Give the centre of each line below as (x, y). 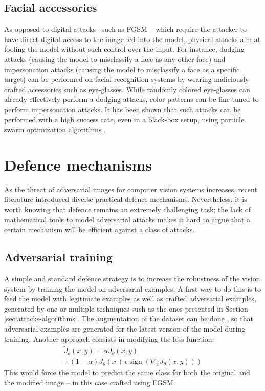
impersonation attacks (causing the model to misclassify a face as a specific (122, 69)
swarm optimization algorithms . (55, 129)
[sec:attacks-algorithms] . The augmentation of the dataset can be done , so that (129, 318)
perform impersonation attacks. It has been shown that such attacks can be (123, 109)
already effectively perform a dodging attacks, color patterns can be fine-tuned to (131, 99)
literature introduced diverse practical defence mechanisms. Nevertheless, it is (126, 199)
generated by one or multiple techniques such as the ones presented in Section (126, 308)
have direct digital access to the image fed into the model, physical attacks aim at (132, 39)
